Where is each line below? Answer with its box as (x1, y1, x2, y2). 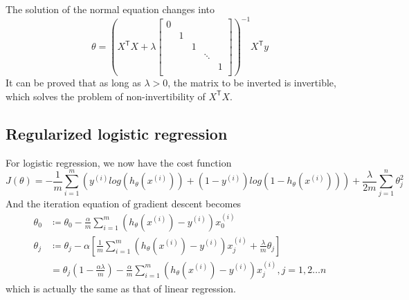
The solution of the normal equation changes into (6, 2, 215, 16)
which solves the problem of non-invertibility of (6, 88, 206, 103)
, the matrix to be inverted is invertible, (167, 75, 336, 90)
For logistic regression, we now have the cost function (6, 155, 232, 169)
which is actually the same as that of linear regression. (6, 281, 236, 295)
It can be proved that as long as (6, 75, 141, 90)
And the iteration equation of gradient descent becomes (6, 196, 242, 211)
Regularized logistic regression (6, 122, 228, 144)
